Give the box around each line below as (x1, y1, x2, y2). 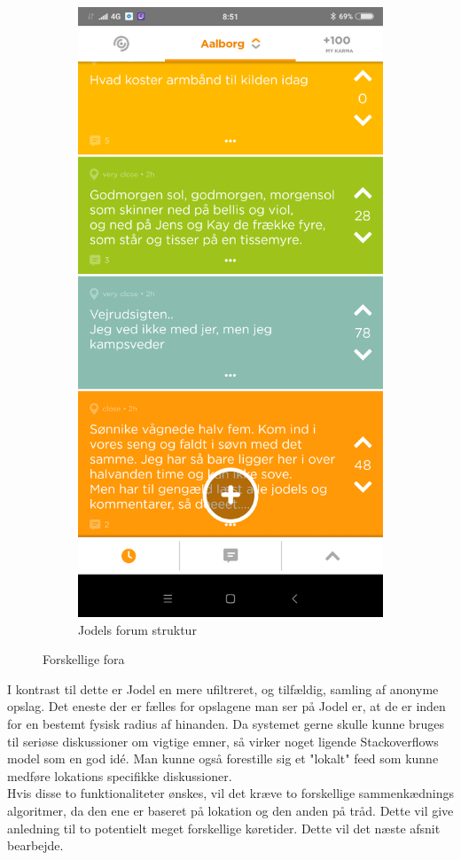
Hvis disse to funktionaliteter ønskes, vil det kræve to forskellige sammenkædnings (7, 784, 454, 802)
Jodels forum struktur (78, 620, 197, 638)
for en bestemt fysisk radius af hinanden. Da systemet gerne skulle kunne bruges (7, 714, 444, 732)
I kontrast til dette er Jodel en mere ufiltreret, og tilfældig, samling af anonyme (7, 679, 439, 698)
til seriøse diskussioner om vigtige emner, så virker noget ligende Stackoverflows (7, 731, 439, 750)
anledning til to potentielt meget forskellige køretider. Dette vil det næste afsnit (7, 818, 441, 837)
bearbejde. (7, 836, 64, 855)
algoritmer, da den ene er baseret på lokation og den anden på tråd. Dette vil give (7, 801, 454, 819)
